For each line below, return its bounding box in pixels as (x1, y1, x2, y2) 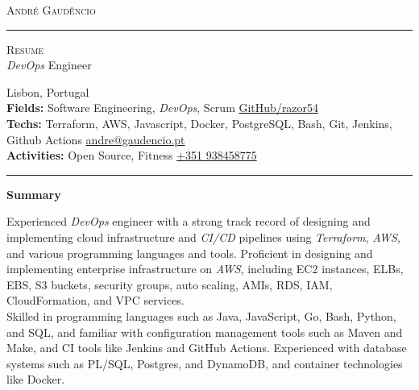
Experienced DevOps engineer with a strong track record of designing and (6, 213, 371, 230)
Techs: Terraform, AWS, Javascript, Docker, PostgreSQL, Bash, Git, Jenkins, (6, 114, 392, 131)
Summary (6, 185, 61, 202)
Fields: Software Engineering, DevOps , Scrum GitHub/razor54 (6, 99, 319, 116)
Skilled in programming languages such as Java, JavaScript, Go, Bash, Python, (6, 307, 396, 324)
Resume (6, 40, 44, 57)
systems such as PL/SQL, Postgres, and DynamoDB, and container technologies (6, 355, 403, 371)
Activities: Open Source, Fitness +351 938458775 (6, 147, 257, 164)
